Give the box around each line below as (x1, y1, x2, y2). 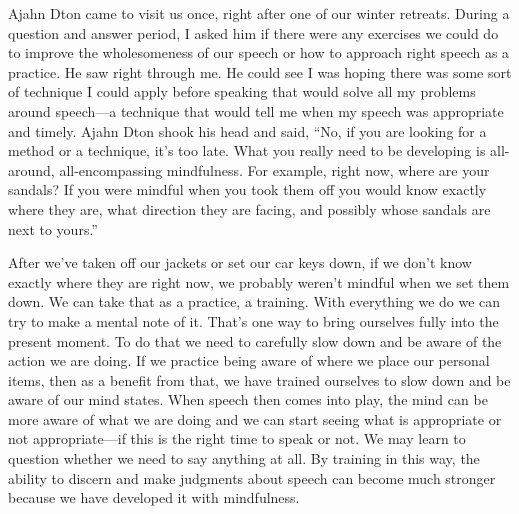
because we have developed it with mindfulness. (8, 487, 300, 508)
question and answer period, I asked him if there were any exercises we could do (8, 22, 499, 43)
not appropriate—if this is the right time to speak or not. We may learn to (8, 428, 466, 449)
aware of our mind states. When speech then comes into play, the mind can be (8, 389, 488, 410)
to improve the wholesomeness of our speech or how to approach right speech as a (8, 42, 510, 63)
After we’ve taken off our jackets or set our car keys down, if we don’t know (8, 252, 472, 273)
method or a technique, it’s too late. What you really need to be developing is (8, 140, 486, 161)
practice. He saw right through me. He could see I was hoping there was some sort (8, 61, 512, 82)
